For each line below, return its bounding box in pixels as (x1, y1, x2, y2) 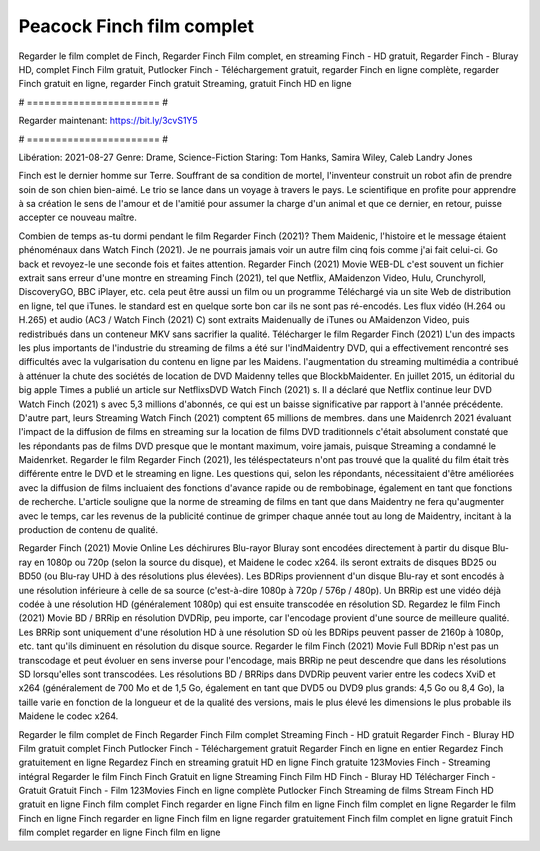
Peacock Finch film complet (18, 15, 255, 37)
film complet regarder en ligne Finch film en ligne (18, 826, 221, 839)
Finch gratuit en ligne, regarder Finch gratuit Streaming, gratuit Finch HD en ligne (18, 78, 352, 90)
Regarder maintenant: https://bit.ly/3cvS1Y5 (18, 115, 199, 127)
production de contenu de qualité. (18, 524, 159, 536)
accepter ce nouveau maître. (18, 211, 137, 224)
